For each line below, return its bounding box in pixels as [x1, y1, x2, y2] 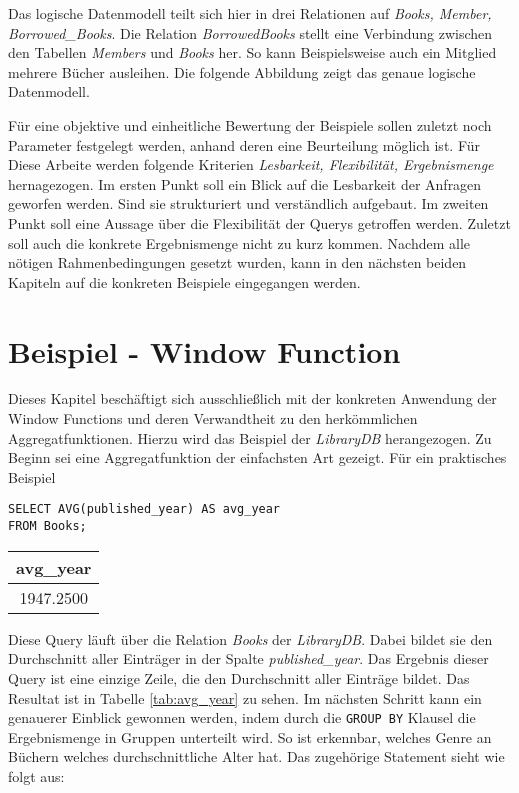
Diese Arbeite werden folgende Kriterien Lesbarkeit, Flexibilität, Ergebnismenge [8, 154, 494, 175]
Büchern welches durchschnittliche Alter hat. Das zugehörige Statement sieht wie [8, 746, 505, 767]
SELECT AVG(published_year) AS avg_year [8, 502, 281, 517]
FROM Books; [8, 519, 87, 534]
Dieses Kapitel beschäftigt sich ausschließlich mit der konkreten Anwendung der [8, 388, 497, 409]
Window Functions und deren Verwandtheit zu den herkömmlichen [8, 408, 418, 429]
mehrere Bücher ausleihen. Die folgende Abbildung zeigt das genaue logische [8, 61, 476, 82]
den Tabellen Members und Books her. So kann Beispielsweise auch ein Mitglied [8, 42, 497, 63]
